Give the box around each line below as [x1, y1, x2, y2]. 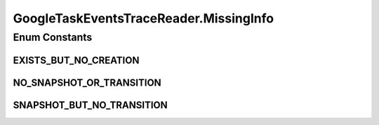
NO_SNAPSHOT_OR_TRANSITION [13, 77, 161, 88]
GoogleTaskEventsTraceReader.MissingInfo [13, 11, 274, 26]
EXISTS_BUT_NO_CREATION [13, 54, 140, 66]
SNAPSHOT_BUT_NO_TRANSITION [13, 99, 168, 111]
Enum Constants [13, 31, 93, 44]
